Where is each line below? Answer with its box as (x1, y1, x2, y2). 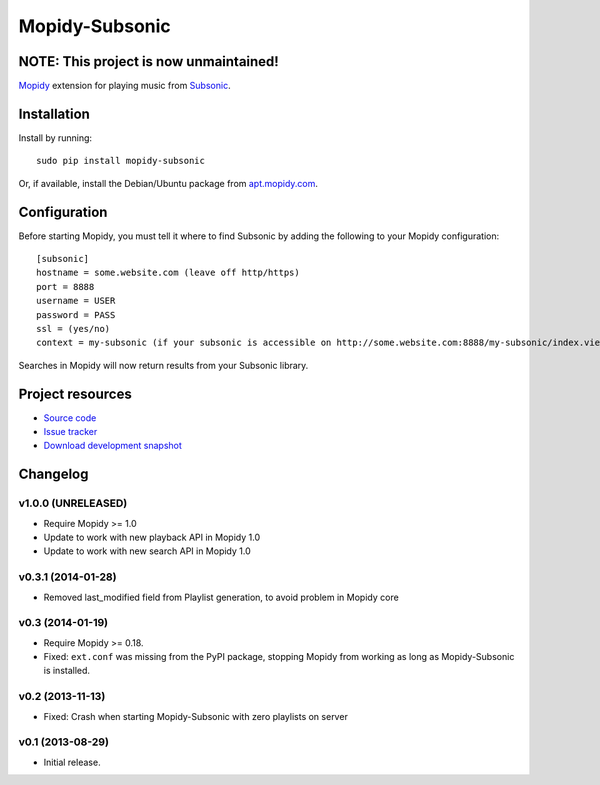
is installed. (43, 665, 90, 677)
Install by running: (18, 131, 93, 144)
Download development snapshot (43, 440, 182, 452)
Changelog (18, 466, 89, 483)
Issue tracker (43, 426, 98, 438)
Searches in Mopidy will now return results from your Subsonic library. (18, 359, 309, 371)
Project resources (18, 385, 132, 402)
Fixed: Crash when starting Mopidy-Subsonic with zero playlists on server (43, 710, 349, 722)
